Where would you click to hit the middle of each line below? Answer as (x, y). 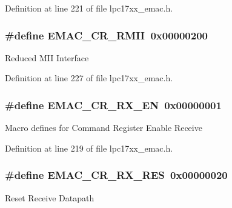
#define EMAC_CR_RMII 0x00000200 (106, 35)
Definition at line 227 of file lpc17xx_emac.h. (89, 78)
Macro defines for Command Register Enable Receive (104, 128)
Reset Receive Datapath (50, 197)
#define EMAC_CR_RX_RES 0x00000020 (116, 175)
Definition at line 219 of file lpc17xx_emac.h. (89, 148)
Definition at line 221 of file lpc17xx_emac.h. (89, 8)
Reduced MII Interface (47, 57)
